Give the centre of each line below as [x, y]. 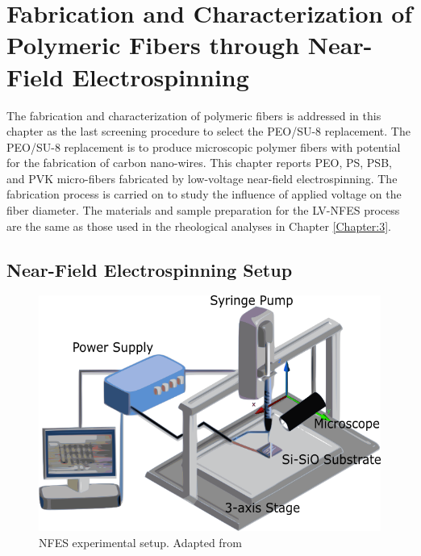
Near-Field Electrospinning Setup [150, 269]
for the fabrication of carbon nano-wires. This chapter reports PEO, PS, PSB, [199, 163]
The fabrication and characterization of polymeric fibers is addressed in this [194, 115]
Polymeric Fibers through [153, 45]
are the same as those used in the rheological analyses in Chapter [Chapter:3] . [199, 226]
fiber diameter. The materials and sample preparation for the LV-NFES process [203, 210]
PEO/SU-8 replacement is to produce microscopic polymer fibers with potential [204, 146]
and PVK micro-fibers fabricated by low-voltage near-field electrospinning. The [202, 178]
